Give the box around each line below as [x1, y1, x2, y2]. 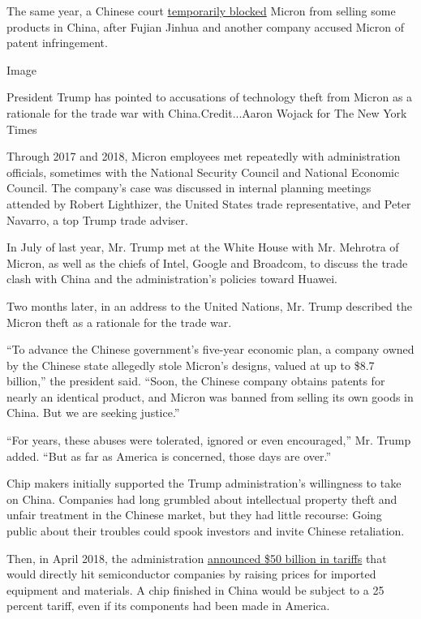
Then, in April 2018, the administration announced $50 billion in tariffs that [6, 549, 387, 566]
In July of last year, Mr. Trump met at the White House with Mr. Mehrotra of [6, 239, 399, 256]
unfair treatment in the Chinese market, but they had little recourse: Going [6, 506, 382, 523]
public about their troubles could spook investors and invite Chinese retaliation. [6, 522, 405, 539]
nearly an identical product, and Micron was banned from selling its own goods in [6, 388, 414, 405]
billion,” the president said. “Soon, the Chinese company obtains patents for [6, 372, 385, 389]
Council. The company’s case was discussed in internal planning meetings [6, 179, 372, 196]
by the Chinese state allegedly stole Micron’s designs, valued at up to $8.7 [6, 356, 375, 373]
